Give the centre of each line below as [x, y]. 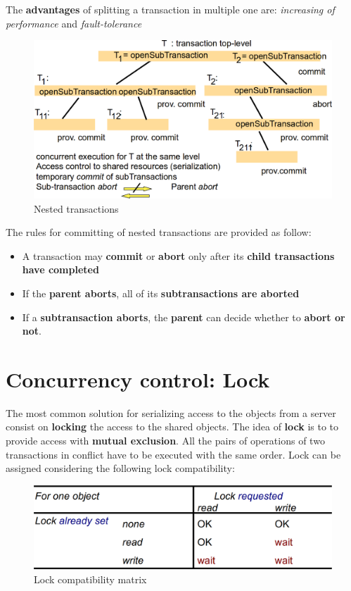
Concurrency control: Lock [138, 379]
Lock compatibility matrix [90, 579]
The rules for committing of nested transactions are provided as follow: [159, 232]
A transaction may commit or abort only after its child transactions [178, 255]
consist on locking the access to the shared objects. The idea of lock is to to [172, 427]
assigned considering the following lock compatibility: [120, 468]
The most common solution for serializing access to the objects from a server [171, 412]
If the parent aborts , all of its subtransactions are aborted [161, 293]
